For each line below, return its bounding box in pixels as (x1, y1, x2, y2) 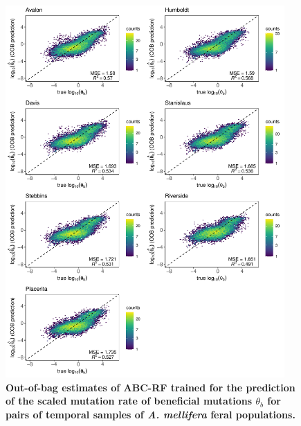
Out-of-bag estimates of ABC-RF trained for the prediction (6, 380, 295, 394)
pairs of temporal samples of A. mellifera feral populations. (6, 407, 295, 421)
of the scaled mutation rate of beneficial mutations (6, 393, 253, 408)
